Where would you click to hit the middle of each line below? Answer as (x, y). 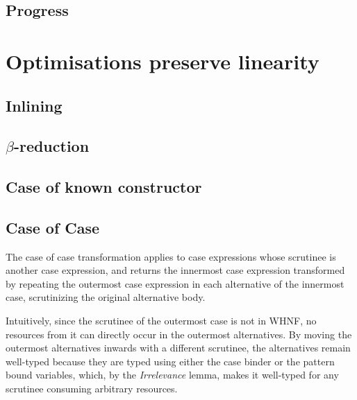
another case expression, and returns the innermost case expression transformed (175, 270)
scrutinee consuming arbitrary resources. (92, 389)
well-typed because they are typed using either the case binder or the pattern (170, 361)
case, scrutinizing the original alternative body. (106, 297)
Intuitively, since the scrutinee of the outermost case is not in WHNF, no (161, 321)
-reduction (51, 146)
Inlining (34, 105)
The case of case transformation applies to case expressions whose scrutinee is (171, 256)
